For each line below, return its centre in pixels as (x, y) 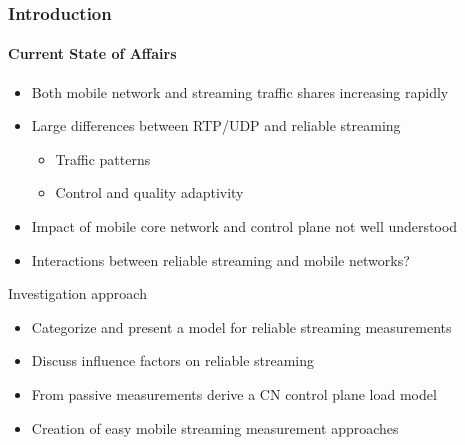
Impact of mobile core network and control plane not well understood (244, 226)
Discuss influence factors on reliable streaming (173, 360)
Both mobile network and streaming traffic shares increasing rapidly (240, 91)
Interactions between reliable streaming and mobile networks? (220, 259)
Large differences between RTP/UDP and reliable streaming (216, 125)
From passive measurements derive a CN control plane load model (234, 393)
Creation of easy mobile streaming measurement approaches (215, 427)
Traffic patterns (103, 158)
